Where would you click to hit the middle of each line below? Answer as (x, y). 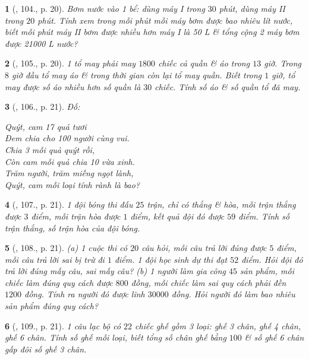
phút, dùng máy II (252, 8)
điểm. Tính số (264, 216)
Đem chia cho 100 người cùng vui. (67, 138)
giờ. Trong (283, 63)
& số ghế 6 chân (274, 337)
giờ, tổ (283, 74)
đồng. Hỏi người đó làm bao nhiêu (233, 294)
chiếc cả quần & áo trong (204, 63)
